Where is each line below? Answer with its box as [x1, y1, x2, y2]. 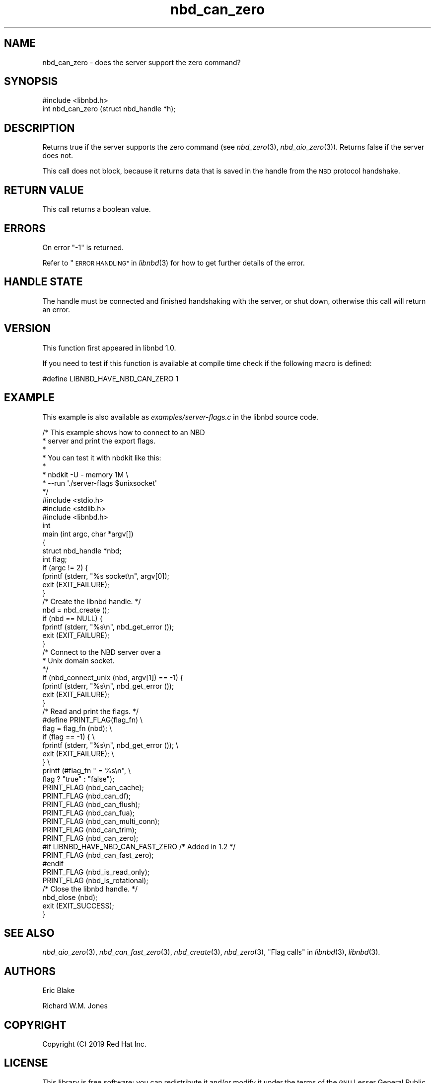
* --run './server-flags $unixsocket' [42, 478, 157, 487]
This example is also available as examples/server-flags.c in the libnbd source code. [42, 412, 318, 421]
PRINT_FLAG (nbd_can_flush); [42, 800, 140, 809]
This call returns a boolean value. [42, 205, 151, 214]
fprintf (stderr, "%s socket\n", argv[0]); [42, 571, 169, 580]
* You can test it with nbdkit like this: [42, 453, 161, 462]
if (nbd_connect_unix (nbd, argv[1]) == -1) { [42, 673, 183, 682]
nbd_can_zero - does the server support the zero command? [42, 58, 241, 67]
